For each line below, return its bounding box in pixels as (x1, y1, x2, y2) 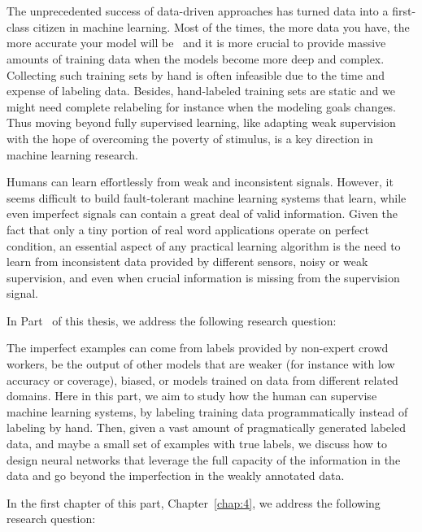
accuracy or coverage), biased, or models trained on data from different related (7, 371, 398, 388)
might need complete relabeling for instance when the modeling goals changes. (7, 98, 397, 115)
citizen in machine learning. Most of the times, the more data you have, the (33, 18, 410, 35)
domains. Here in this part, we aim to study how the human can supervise (7, 387, 377, 404)
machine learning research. (7, 146, 138, 163)
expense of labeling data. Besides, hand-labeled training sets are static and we (7, 82, 395, 99)
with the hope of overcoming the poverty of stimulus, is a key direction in (7, 129, 373, 146)
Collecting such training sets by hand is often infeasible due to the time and (7, 66, 385, 83)
